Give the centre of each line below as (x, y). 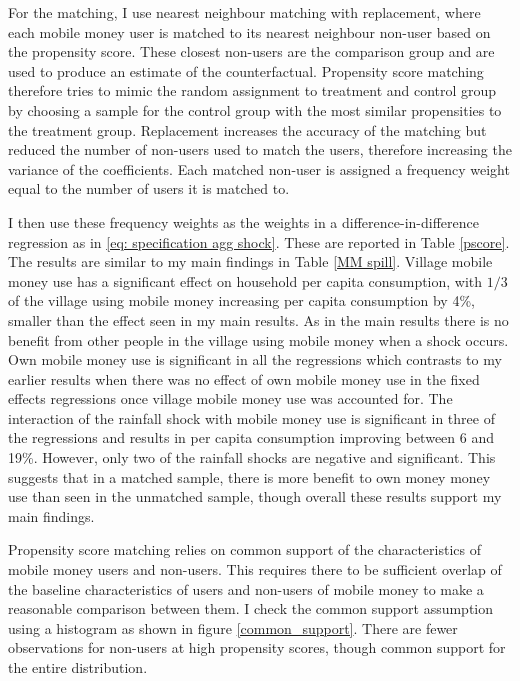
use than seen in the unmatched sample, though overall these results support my (255, 496)
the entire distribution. (78, 667)
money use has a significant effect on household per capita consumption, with (245, 280)
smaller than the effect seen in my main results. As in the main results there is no (258, 319)
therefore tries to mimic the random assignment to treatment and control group (252, 90)
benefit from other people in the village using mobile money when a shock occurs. (258, 339)
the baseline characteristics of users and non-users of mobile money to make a (246, 588)
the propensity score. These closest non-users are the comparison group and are (251, 51)
